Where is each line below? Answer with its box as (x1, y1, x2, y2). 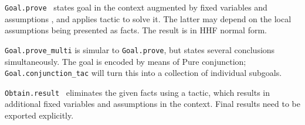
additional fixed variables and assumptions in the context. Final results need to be (5, 98, 300, 110)
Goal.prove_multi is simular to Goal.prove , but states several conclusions (5, 43, 275, 55)
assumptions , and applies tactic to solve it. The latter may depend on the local (5, 12, 292, 25)
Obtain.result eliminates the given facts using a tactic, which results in (5, 86, 270, 98)
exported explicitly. (5, 109, 74, 121)
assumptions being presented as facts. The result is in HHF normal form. (5, 24, 267, 36)
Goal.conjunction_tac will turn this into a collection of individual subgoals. (5, 67, 282, 79)
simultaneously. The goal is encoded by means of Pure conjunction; (5, 55, 246, 67)
